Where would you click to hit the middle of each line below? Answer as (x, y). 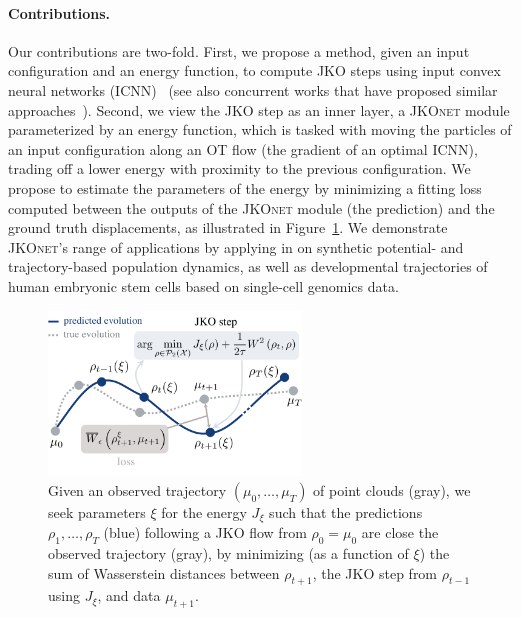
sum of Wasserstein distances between (164, 572)
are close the (400, 532)
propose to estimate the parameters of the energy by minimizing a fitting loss (245, 187)
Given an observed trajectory (137, 489)
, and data (129, 595)
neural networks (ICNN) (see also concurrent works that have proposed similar (253, 89)
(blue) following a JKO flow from (205, 532)
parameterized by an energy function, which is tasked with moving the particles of (260, 129)
